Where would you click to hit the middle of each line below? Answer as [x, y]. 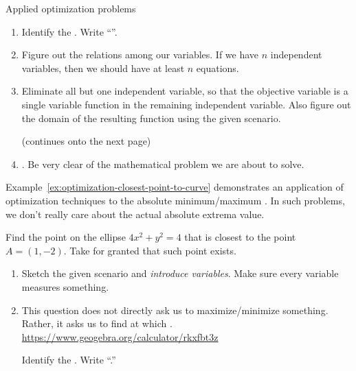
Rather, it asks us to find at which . [97, 323]
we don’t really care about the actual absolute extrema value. [135, 214]
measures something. [65, 286]
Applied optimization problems [71, 8]
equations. [218, 68]
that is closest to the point [240, 237]
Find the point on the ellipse [66, 237]
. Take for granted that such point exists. [150, 250]
